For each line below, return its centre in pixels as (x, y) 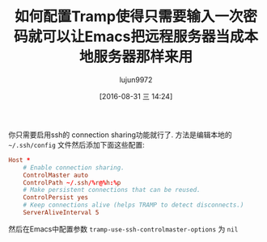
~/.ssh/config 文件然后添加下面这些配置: (77, 144)
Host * (19, 160)
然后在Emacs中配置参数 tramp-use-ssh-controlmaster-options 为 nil (123, 229)
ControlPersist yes (56, 198)
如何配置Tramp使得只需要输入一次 (129, 17)
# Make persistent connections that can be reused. (112, 190)
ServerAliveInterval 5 (61, 213)
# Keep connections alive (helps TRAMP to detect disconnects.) (133, 205)
